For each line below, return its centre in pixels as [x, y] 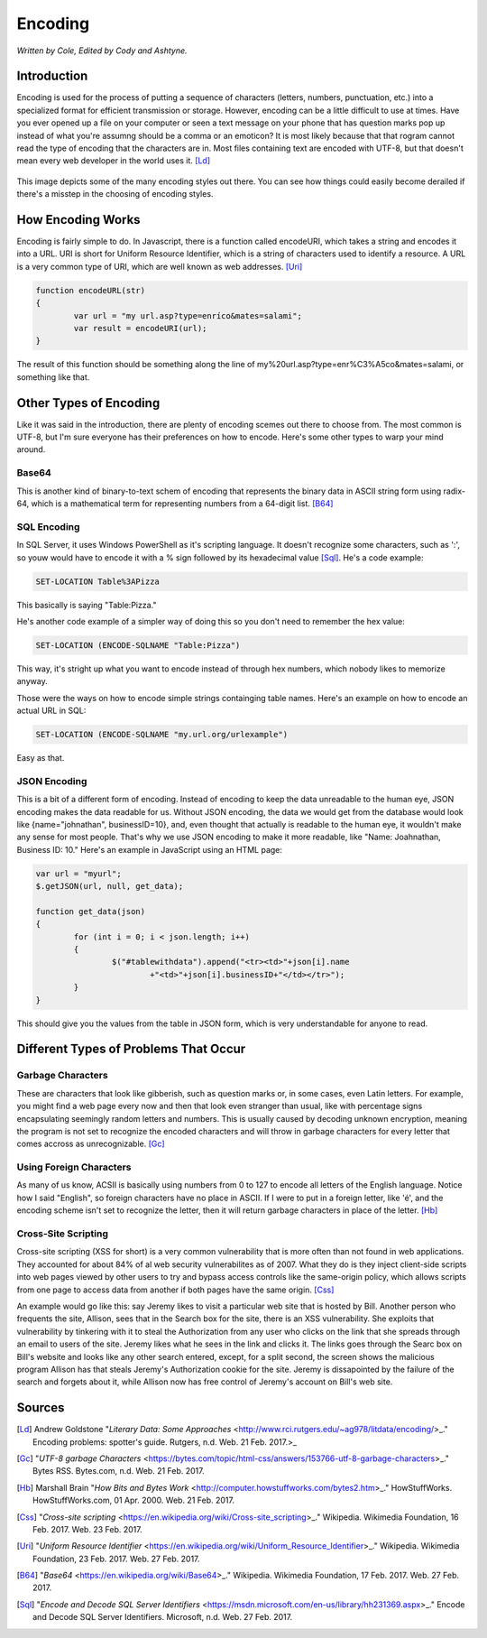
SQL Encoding [48, 526]
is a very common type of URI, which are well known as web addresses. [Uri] [160, 266]
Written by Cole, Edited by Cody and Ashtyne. [102, 51]
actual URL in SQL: [51, 711]
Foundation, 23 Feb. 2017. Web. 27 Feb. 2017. [116, 1559]
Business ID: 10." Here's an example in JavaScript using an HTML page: [150, 849]
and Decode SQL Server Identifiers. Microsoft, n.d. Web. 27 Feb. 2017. [163, 1617]
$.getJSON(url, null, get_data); [110, 886]
